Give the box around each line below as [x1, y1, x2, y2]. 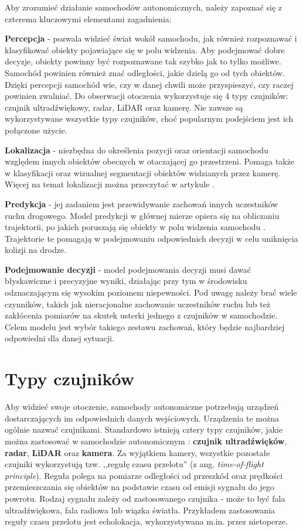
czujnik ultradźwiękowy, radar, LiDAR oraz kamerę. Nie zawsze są [5, 101, 243, 113]
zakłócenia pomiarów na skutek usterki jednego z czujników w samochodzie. [5, 309, 278, 321]
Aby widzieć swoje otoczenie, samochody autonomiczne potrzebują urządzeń [5, 400, 279, 413]
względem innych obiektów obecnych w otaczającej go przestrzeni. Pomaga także [5, 155, 295, 167]
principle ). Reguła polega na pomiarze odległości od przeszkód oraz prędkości [5, 469, 283, 481]
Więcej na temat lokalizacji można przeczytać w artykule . [5, 178, 215, 190]
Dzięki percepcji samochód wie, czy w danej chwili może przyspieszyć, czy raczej [5, 78, 294, 90]
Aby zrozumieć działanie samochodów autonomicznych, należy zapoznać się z [5, 1, 282, 13]
